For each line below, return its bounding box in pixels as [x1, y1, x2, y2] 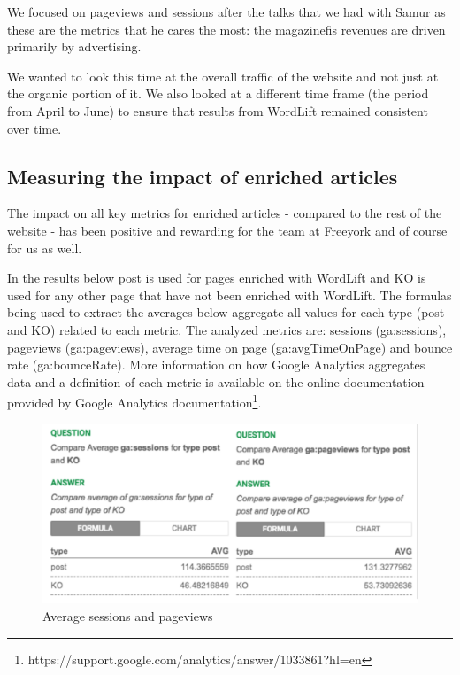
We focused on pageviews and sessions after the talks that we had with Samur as [7, 3, 446, 20]
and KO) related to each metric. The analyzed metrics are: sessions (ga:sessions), [7, 320, 447, 338]
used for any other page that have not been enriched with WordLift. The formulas [7, 285, 452, 304]
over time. [7, 119, 62, 137]
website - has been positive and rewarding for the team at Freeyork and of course [7, 221, 448, 239]
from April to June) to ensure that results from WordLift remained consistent [7, 101, 428, 120]
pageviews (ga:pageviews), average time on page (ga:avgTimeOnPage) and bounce [7, 337, 453, 356]
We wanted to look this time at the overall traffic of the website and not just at [7, 66, 439, 85]
